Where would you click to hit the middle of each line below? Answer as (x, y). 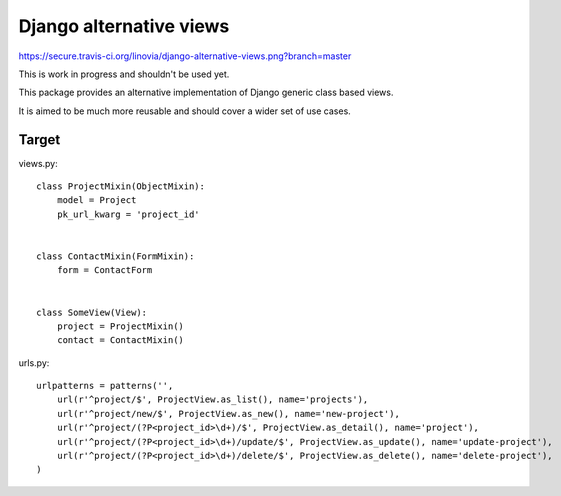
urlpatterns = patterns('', (105, 386)
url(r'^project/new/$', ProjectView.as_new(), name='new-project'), (228, 413)
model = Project (96, 200)
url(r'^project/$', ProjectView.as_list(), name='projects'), (212, 399)
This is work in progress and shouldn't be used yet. (124, 74)
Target (39, 139)
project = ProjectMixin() (120, 326)
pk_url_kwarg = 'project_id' (128, 214)
